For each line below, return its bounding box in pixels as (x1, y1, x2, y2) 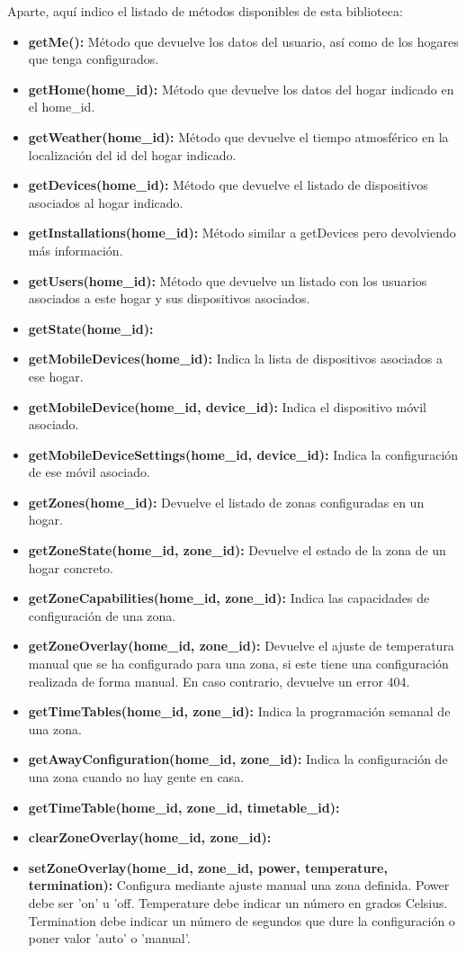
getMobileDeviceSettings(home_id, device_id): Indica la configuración (28, 445, 459, 463)
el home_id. (28, 97, 95, 116)
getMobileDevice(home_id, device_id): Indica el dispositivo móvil (28, 397, 426, 416)
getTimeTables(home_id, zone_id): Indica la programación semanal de (28, 702, 451, 721)
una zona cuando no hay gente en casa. (28, 768, 245, 786)
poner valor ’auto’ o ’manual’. (28, 929, 191, 948)
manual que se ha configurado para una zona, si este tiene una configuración (28, 654, 449, 673)
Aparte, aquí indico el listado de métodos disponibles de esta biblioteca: (7, 2, 403, 20)
